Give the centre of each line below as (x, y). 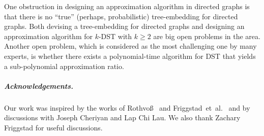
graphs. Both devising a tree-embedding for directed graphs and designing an (124, 26)
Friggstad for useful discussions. (53, 127)
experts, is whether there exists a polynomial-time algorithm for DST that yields (130, 56)
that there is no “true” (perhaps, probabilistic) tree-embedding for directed (121, 16)
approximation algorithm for (48, 36)
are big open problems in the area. (207, 36)
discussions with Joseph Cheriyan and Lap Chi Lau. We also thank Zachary (122, 117)
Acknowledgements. (39, 86)
